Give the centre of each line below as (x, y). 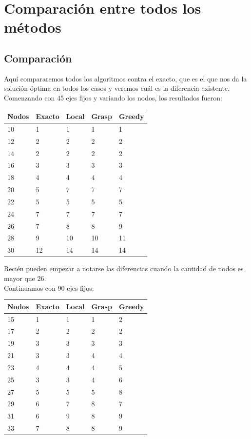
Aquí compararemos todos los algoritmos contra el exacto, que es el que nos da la (125, 78)
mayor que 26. (25, 278)
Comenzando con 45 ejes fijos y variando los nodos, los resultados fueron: (113, 97)
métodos (33, 27)
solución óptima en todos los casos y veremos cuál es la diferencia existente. (117, 88)
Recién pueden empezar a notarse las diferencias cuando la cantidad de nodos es (124, 269)
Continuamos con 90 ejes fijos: (49, 288)
